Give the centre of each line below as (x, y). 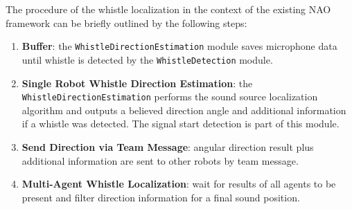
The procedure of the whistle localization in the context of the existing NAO (168, 9)
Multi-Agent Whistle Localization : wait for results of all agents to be (179, 184)
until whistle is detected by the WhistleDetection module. (147, 59)
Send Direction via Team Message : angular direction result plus (168, 146)
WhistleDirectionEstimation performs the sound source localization (170, 97)
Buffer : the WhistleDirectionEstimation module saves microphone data (179, 46)
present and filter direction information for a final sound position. (161, 197)
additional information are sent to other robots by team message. (160, 160)
